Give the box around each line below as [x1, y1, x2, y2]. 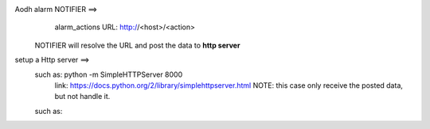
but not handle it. [54, 92, 111, 101]
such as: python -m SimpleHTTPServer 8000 [34, 70, 183, 79]
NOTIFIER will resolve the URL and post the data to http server [34, 40, 240, 50]
